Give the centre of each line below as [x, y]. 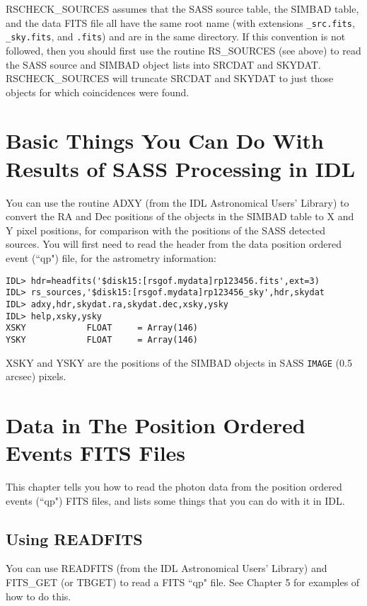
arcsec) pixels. [36, 376]
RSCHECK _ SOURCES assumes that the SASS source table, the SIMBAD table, [182, 8]
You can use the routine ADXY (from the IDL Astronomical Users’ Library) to [177, 202]
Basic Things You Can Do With [165, 141]
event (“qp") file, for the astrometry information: [111, 257]
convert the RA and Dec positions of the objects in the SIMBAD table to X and [180, 216]
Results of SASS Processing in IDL [181, 168]
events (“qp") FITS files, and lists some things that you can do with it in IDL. [175, 500]
